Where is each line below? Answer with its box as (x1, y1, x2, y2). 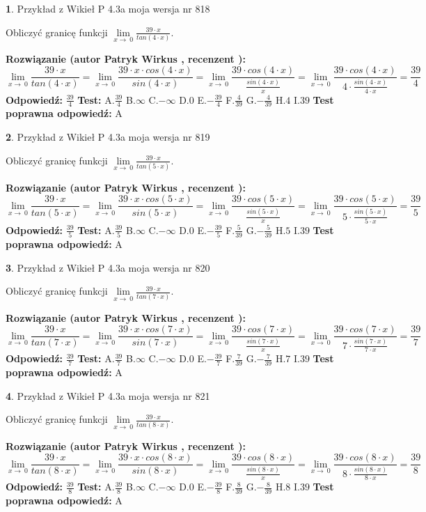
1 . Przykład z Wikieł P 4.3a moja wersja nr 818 (6, 1, 210, 15)
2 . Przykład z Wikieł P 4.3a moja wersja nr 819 (6, 129, 210, 143)
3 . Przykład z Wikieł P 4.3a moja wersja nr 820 (6, 260, 210, 274)
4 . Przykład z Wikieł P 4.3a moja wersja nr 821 (6, 388, 210, 403)
